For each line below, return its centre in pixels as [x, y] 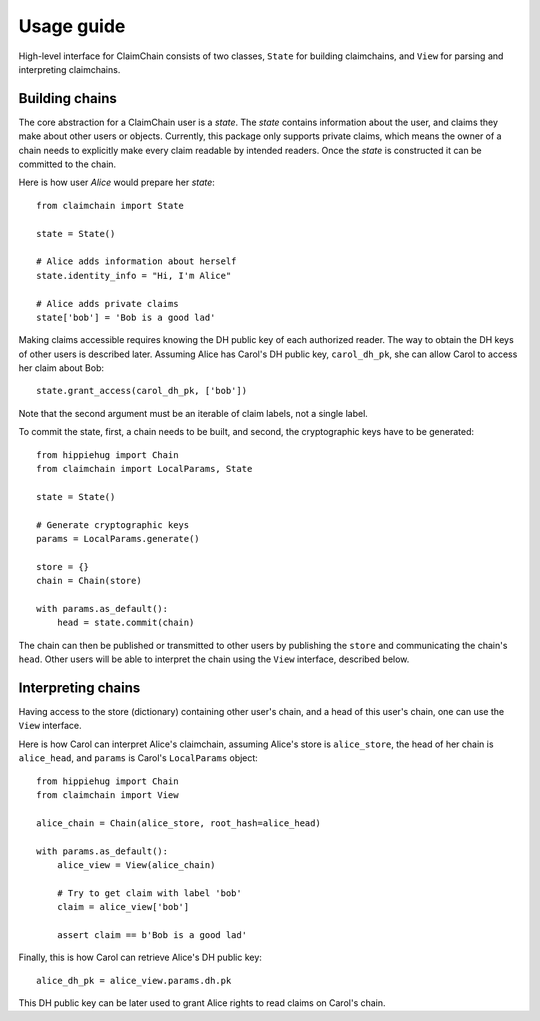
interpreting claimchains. [69, 69]
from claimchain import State [110, 205]
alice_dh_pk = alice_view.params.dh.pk [134, 980]
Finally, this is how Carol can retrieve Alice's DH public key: [140, 957]
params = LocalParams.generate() [118, 538]
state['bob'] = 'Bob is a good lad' [126, 317]
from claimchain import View [107, 794]
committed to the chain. [67, 164]
